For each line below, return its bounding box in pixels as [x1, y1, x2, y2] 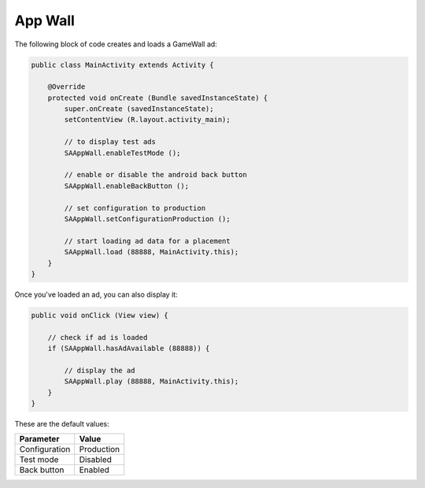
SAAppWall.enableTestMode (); [64, 148, 181, 157]
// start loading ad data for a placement [64, 236, 231, 246]
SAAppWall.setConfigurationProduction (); [64, 215, 231, 224]
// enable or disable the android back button [64, 170, 247, 179]
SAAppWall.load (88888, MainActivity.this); [64, 248, 239, 257]
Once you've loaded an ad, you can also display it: [14, 290, 178, 299]
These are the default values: [14, 420, 109, 429]
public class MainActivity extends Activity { [31, 60, 214, 69]
